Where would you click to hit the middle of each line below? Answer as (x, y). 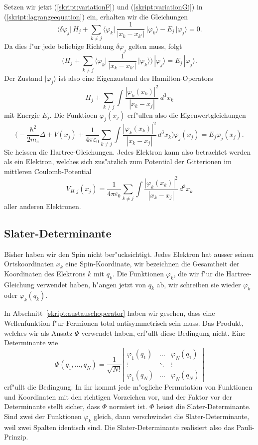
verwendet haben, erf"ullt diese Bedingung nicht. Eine (163, 333)
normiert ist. (128, 406)
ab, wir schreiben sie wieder (199, 284)
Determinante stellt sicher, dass (52, 406)
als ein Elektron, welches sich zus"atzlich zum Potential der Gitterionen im (118, 161)
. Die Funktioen (73, 114)
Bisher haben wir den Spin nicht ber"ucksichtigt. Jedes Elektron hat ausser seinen (129, 254)
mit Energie (22, 114)
